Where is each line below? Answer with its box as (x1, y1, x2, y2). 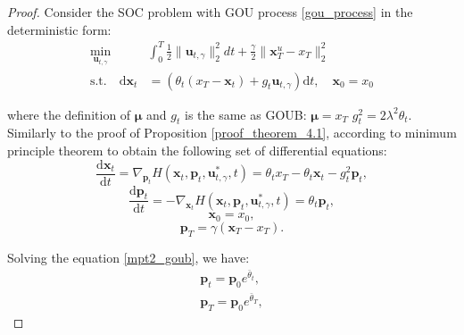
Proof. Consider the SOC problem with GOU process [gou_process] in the (7, 3, 413, 21)
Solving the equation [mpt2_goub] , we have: (7, 247, 250, 266)
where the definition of (7, 105, 131, 123)
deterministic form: (7, 20, 112, 38)
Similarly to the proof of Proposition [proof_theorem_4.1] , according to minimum (7, 123, 457, 142)
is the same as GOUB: (184, 105, 307, 123)
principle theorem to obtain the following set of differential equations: (7, 141, 387, 159)
